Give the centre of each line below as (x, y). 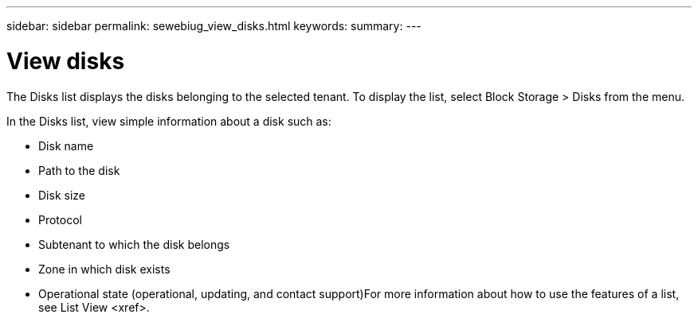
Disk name (66, 145)
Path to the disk (79, 170)
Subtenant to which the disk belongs (134, 244)
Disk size (62, 195)
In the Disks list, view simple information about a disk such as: (169, 121)
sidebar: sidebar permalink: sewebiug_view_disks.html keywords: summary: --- (214, 26)
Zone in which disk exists (104, 269)
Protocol (60, 219)
